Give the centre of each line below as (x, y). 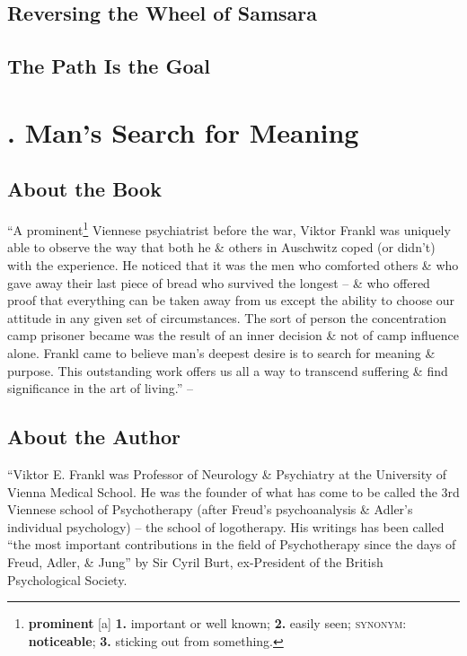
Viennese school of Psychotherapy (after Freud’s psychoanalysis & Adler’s (210, 509)
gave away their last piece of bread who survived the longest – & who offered (219, 282)
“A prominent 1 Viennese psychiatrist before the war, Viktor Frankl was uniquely (229, 228)
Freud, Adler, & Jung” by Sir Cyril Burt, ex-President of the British (195, 561)
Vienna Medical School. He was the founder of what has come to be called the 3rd (233, 491)
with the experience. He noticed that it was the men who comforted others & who (233, 264)
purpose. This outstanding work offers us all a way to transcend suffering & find (228, 370)
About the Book (84, 189)
